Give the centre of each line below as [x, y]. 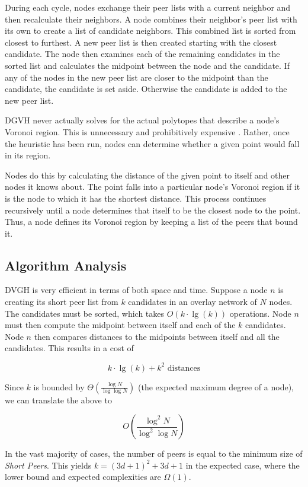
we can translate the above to [58, 400]
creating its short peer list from [62, 302]
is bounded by [59, 386]
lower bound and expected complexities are [83, 477]
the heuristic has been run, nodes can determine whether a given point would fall [152, 143]
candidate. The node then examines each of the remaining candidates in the [142, 54]
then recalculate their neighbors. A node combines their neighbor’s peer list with [151, 19]
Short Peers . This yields [48, 465]
